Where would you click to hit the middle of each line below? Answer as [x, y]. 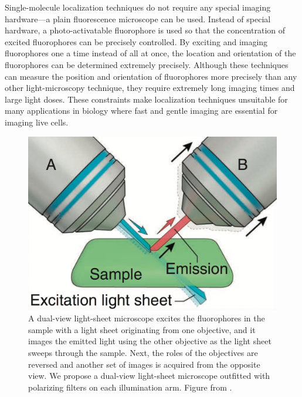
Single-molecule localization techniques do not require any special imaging [138, 7]
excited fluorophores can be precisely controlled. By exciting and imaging [136, 41]
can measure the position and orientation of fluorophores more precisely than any [151, 76]
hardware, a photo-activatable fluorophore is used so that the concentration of [145, 30]
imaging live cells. [37, 122]
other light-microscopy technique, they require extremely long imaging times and [150, 88]
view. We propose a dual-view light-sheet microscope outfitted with [149, 376]
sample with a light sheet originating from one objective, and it [142, 329]
